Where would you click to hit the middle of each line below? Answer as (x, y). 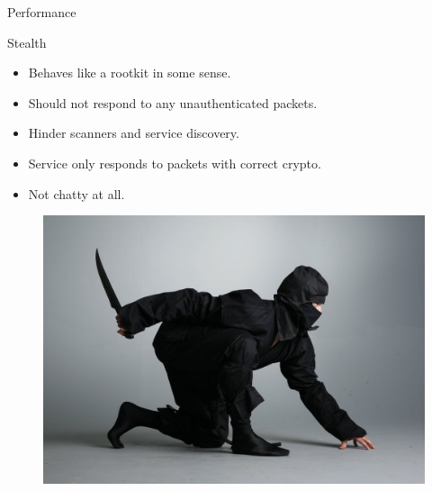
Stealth (27, 42)
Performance (42, 12)
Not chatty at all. (76, 193)
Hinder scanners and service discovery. (134, 133)
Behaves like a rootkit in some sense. (130, 73)
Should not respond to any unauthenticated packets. (173, 102)
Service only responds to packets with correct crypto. (175, 163)
